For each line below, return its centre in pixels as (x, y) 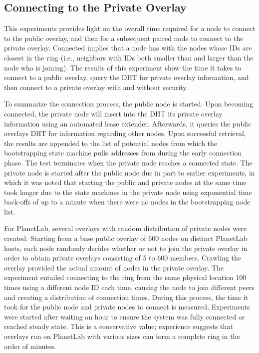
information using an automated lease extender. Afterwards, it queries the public (128, 123)
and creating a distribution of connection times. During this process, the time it (126, 297)
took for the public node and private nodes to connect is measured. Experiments (127, 307)
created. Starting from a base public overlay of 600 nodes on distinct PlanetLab (126, 238)
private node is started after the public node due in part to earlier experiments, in (129, 172)
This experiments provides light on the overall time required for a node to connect (130, 28)
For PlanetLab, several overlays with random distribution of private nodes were (126, 228)
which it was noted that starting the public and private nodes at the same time (125, 182)
